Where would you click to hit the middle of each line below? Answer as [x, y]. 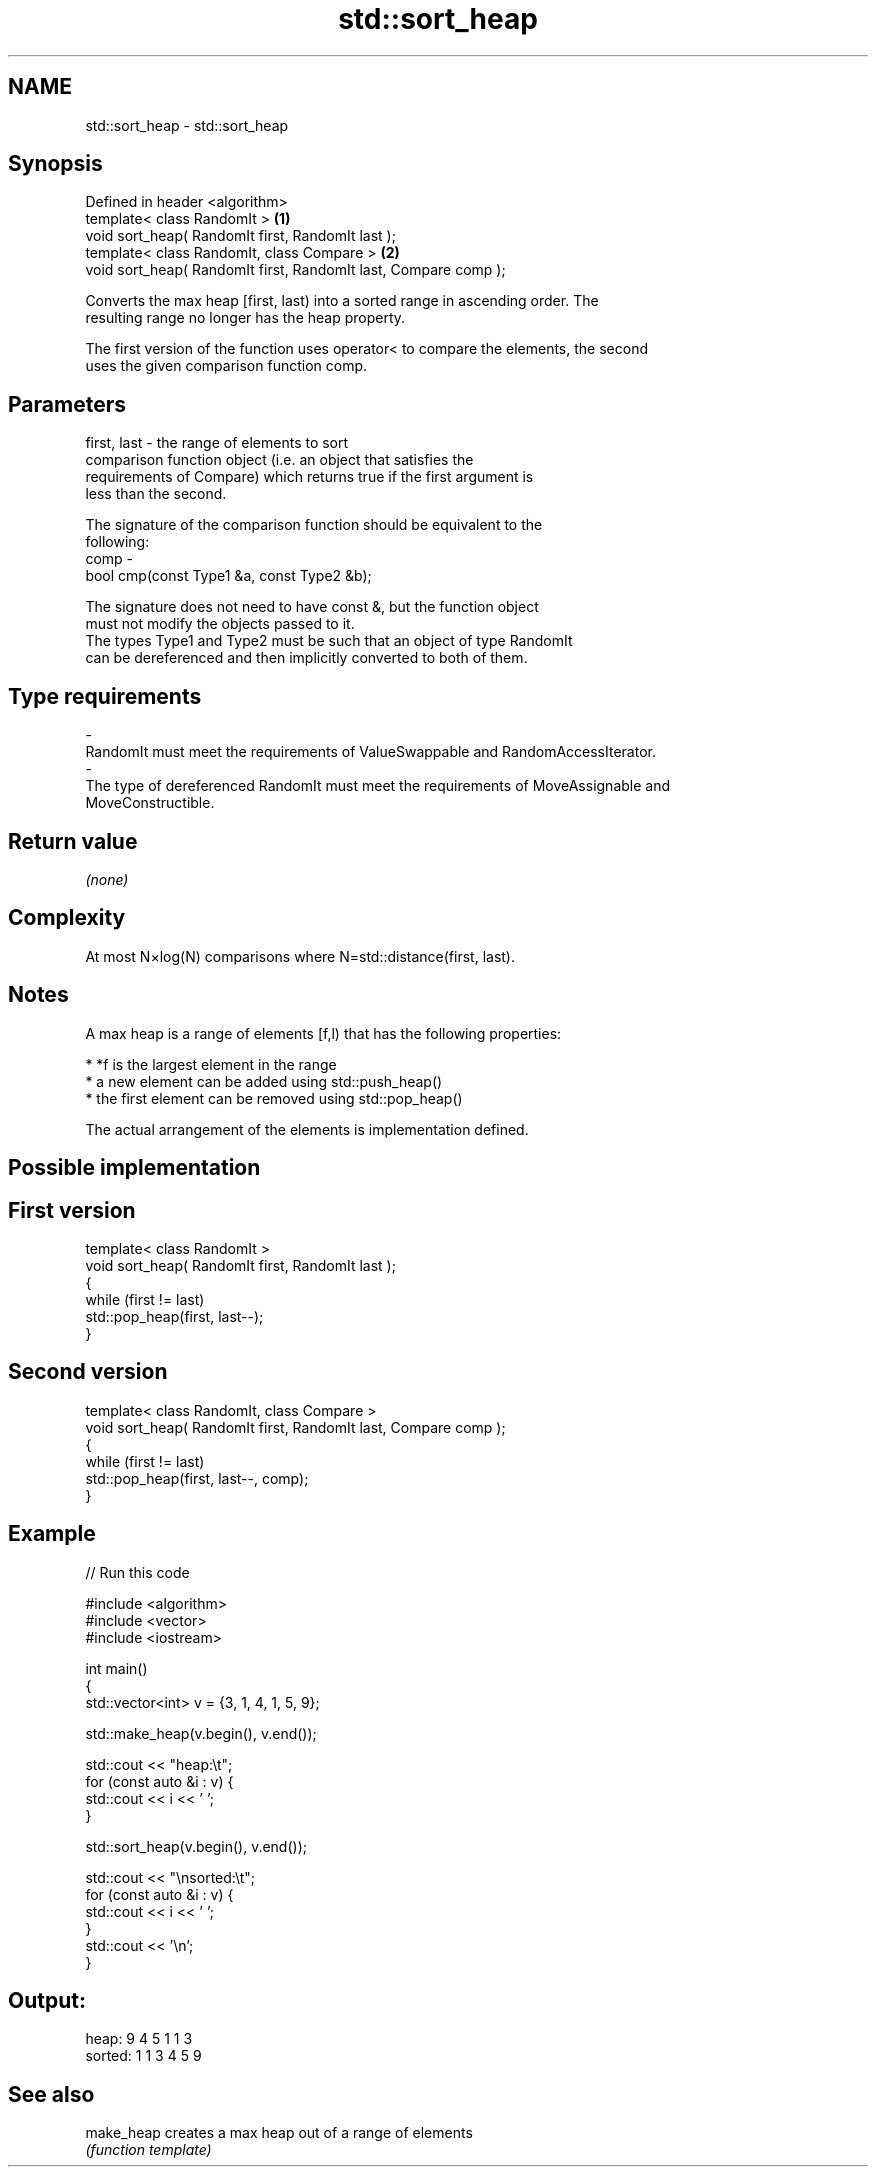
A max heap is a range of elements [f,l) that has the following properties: [323, 1033]
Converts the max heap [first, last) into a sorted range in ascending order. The [342, 301]
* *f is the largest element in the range [211, 1064]
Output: [47, 2001]
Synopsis [55, 164]
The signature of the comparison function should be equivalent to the [314, 525]
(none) [107, 879]
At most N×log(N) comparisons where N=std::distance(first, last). [300, 956]
